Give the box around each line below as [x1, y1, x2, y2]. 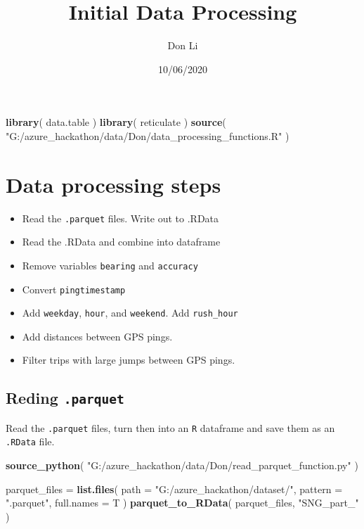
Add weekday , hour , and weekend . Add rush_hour [22, 305, 238, 320]
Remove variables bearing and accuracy [22, 257, 198, 272]
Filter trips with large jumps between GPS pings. [22, 352, 235, 367]
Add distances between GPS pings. [22, 329, 173, 343]
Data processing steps [6, 170, 221, 198]
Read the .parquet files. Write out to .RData [22, 210, 219, 225]
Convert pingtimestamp [22, 281, 126, 296]
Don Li [167, 38, 198, 53]
